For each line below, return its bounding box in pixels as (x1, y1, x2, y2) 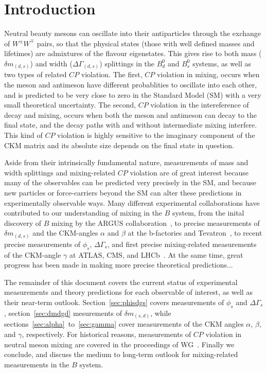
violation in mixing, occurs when (156, 69, 260, 80)
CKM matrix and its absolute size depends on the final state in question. (4, 139, 234, 150)
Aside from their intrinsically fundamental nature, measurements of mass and (4, 157, 248, 168)
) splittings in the (99, 58, 155, 68)
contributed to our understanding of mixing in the (4, 207, 163, 218)
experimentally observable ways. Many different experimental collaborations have (4, 197, 260, 208)
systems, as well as (192, 58, 252, 68)
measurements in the (4, 359, 69, 369)
